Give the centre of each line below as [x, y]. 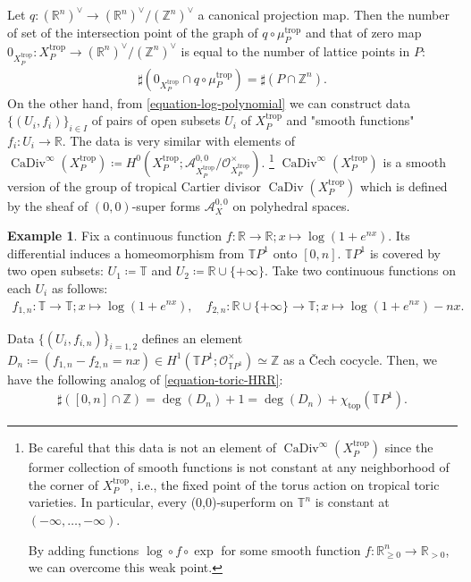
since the [409, 447]
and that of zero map [363, 32]
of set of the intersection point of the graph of [133, 32]
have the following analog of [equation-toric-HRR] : [145, 379]
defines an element [192, 338]
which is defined [404, 186]
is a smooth [415, 161]
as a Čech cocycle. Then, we [360, 359]
